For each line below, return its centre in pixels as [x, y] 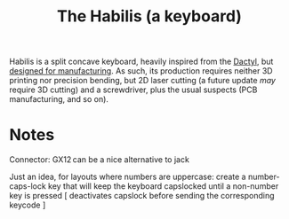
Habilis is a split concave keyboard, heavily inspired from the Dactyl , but [141, 62]
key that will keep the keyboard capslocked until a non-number [163, 186]
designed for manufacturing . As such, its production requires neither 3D [141, 71]
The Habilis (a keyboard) [149, 16]
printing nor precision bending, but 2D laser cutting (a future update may [142, 81]
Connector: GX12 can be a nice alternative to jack [99, 160]
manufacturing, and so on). [59, 99]
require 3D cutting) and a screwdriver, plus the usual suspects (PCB [133, 90]
